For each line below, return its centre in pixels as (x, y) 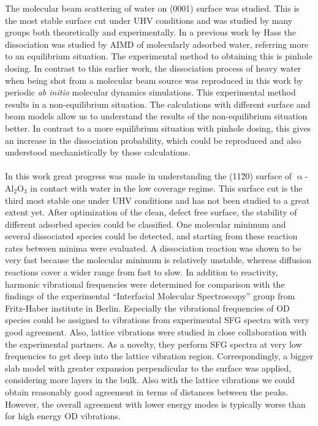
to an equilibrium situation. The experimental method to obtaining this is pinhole (159, 56)
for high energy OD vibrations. (63, 416)
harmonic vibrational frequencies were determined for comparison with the (145, 284)
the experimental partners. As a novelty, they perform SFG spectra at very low (153, 344)
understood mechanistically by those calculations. (98, 152)
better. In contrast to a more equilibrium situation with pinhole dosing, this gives (158, 128)
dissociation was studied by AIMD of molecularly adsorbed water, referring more (157, 44)
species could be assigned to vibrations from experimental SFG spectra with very (157, 320)
